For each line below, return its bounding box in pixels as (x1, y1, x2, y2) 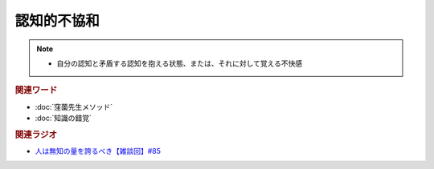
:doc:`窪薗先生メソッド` (35, 102, 113, 111)
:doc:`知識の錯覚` (35, 113, 92, 123)
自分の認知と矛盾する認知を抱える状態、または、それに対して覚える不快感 (56, 58, 303, 68)
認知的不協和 (14, 12, 100, 30)
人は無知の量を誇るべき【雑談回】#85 (35, 147, 161, 156)
